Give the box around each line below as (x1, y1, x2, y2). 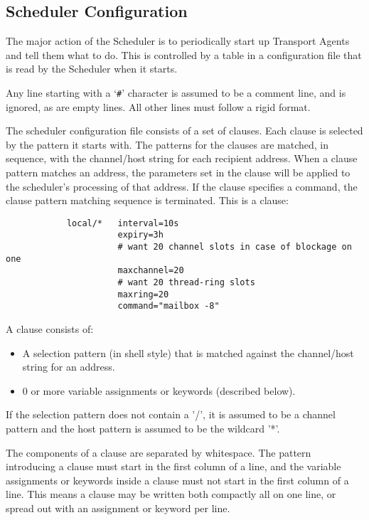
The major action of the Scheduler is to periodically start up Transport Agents (6, 33, 350, 48)
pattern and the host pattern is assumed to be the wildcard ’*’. (6, 421, 280, 436)
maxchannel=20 (117, 265, 184, 276)
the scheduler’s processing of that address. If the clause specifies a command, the (6, 179, 358, 193)
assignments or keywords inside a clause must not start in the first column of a (6, 472, 349, 487)
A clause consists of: (6, 322, 94, 336)
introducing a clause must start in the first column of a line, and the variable (6, 459, 341, 474)
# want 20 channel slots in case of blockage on (117, 242, 352, 253)
